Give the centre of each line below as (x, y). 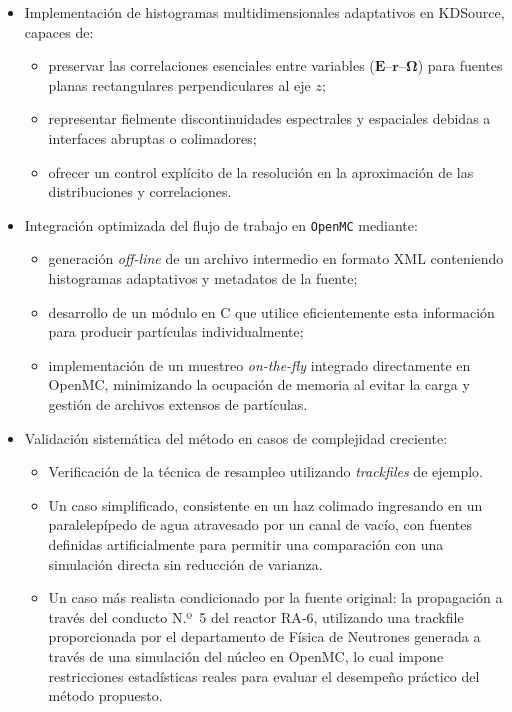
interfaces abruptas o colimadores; (152, 137)
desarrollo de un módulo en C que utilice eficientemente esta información (271, 311)
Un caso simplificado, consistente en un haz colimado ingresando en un (265, 504)
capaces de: (59, 31)
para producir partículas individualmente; (176, 331)
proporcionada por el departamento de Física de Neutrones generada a (264, 636)
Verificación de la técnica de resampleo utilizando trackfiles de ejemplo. (265, 471)
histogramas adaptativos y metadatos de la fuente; (203, 278)
